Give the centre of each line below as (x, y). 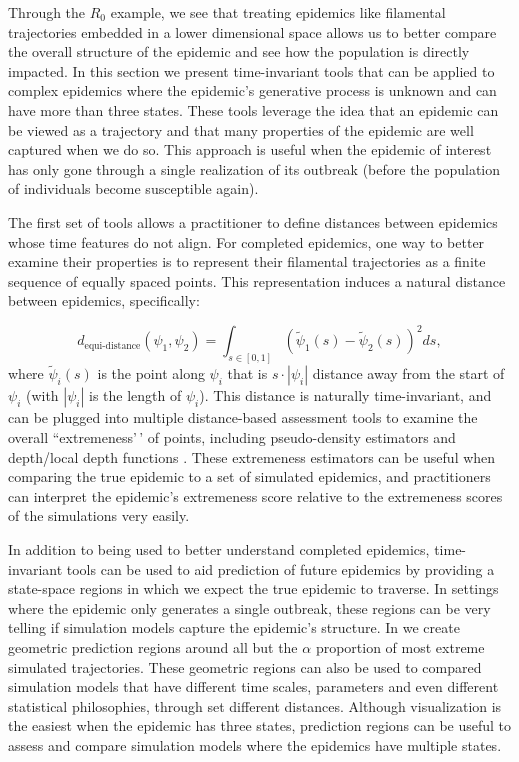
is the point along (151, 373)
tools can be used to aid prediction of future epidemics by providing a (280, 568)
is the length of (135, 395)
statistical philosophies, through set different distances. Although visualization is (255, 705)
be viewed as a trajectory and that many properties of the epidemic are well (241, 129)
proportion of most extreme (400, 647)
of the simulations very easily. (99, 515)
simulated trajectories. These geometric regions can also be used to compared (245, 666)
